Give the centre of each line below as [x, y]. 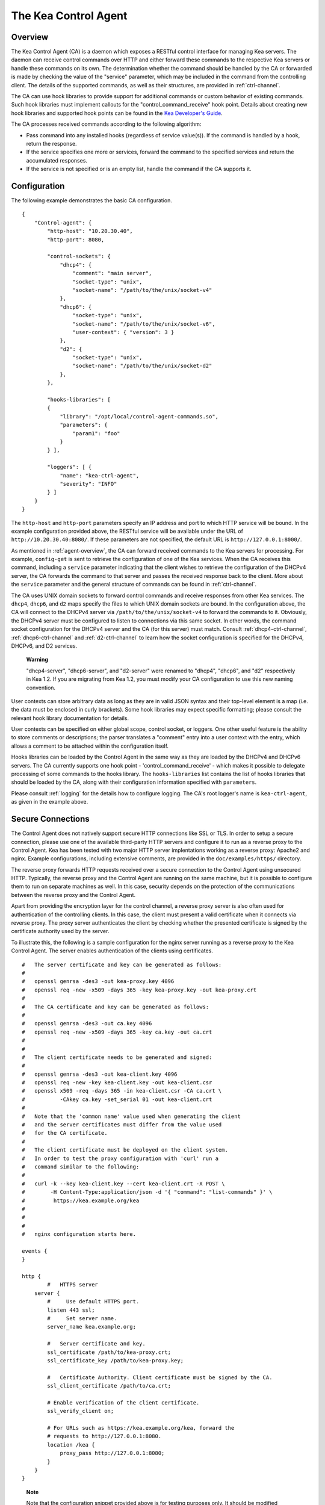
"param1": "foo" [96, 433]
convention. [41, 687]
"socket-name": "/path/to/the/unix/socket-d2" [142, 366]
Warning [37, 660]
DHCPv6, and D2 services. [44, 646]
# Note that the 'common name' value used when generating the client [131, 1116]
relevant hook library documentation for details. [70, 718]
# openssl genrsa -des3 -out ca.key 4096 [87, 1024]
